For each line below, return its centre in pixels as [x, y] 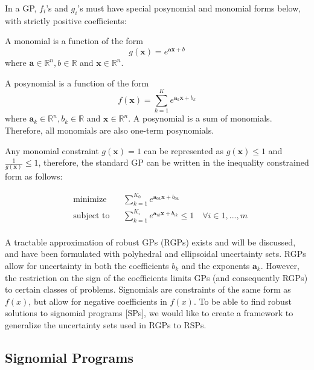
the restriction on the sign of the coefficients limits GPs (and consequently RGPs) [156, 277]
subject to [91, 216]
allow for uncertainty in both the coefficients [87, 265]
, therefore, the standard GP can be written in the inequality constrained [174, 162]
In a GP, [21, 8]
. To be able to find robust [242, 301]
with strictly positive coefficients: [66, 20]
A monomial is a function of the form [74, 41]
